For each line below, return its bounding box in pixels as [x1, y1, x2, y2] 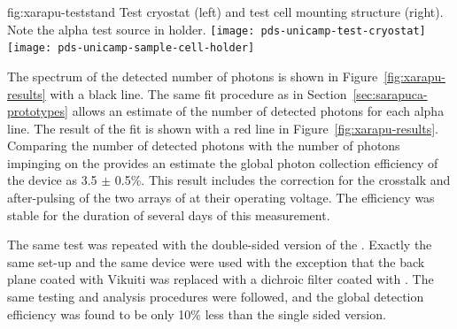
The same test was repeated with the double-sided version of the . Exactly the [7, 235, 432, 254]
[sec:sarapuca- [352, 84, 428, 103]
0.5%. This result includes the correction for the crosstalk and [114, 171, 451, 189]
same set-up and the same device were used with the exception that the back [7, 252, 425, 271]
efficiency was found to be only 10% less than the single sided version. [7, 304, 386, 323]
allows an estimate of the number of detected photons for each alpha [72, 102, 445, 120]
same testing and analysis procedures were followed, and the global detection [7, 287, 424, 306]
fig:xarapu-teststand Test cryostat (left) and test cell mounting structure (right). [7, 3, 444, 20]
